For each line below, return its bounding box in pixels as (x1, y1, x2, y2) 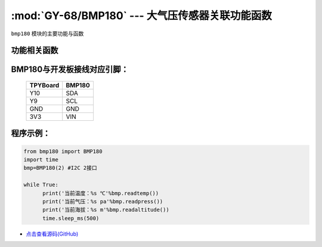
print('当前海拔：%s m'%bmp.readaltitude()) (42, 206, 169, 214)
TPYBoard (29, 81, 60, 89)
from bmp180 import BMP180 (23, 148, 103, 155)
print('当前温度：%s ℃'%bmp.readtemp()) (42, 190, 159, 197)
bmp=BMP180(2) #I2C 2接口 (23, 164, 98, 172)
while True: (23, 181, 59, 188)
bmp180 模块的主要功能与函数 (11, 30, 84, 37)
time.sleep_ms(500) (42, 215, 100, 221)
